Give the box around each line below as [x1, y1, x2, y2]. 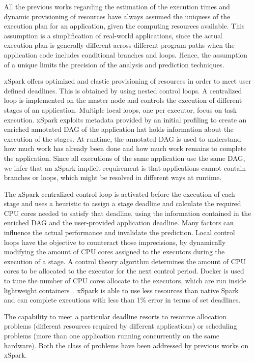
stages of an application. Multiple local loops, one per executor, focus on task [4, 104, 237, 115]
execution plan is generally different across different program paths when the [4, 40, 235, 50]
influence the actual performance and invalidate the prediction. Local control [4, 227, 235, 238]
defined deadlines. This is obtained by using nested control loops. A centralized [4, 85, 242, 95]
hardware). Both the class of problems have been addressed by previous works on [4, 340, 249, 350]
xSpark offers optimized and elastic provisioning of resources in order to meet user [4, 76, 252, 86]
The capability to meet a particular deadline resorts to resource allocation [4, 311, 227, 321]
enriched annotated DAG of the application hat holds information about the [4, 124, 234, 134]
